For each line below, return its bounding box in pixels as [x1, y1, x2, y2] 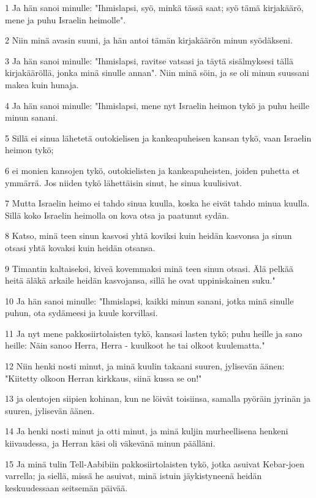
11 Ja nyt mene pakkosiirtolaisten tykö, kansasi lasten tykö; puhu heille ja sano [5, 326, 303, 339]
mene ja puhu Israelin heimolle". [5, 13, 126, 26]
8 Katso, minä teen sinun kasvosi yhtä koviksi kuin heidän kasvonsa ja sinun [5, 229, 292, 242]
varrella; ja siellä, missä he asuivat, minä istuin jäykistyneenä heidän [5, 469, 262, 482]
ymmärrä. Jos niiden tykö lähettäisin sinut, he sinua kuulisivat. [5, 176, 242, 189]
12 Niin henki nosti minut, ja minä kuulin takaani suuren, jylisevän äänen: [5, 360, 285, 372]
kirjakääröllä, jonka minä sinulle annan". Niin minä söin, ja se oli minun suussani [5, 66, 310, 79]
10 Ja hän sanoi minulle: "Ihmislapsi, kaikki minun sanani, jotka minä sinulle [5, 294, 294, 307]
